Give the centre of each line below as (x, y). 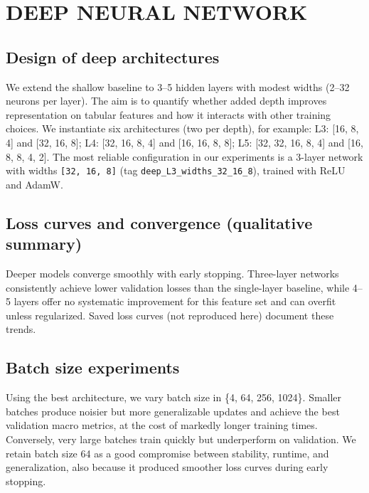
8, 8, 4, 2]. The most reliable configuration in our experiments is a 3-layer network (184, 156)
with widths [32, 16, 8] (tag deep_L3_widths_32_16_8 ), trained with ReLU (176, 170)
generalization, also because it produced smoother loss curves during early (167, 467)
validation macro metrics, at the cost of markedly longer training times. (162, 425)
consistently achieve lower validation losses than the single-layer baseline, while (178, 287)
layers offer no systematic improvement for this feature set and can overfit (175, 301)
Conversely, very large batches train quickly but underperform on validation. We (181, 439)
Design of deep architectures (113, 57)
